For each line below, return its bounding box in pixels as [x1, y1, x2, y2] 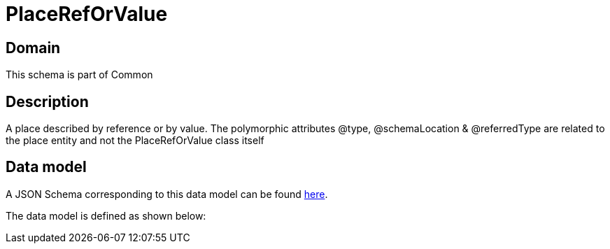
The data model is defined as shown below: [6, 209, 206, 222]
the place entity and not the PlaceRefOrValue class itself [6, 134, 264, 147]
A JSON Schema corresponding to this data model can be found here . [6, 187, 328, 200]
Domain [6, 38, 61, 57]
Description [6, 92, 89, 111]
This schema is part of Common [6, 69, 153, 81]
